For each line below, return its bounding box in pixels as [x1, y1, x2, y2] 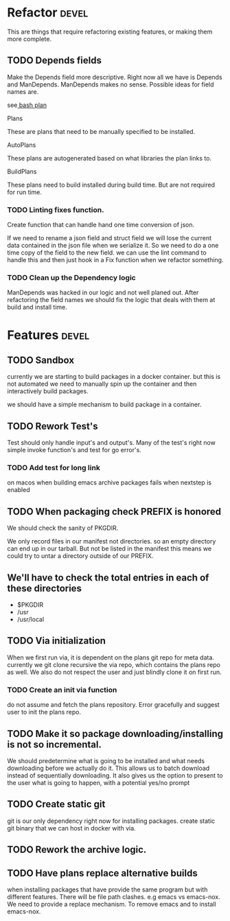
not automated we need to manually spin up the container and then [7, 380, 197, 388]
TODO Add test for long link [7, 463, 101, 473]
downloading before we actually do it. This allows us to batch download [7, 764, 210, 772]
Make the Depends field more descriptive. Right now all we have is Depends [7, 73, 222, 81]
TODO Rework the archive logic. [7, 844, 147, 856]
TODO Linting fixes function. [7, 205, 104, 214]
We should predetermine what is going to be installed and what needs [7, 757, 205, 765]
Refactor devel [7, 5, 89, 21]
